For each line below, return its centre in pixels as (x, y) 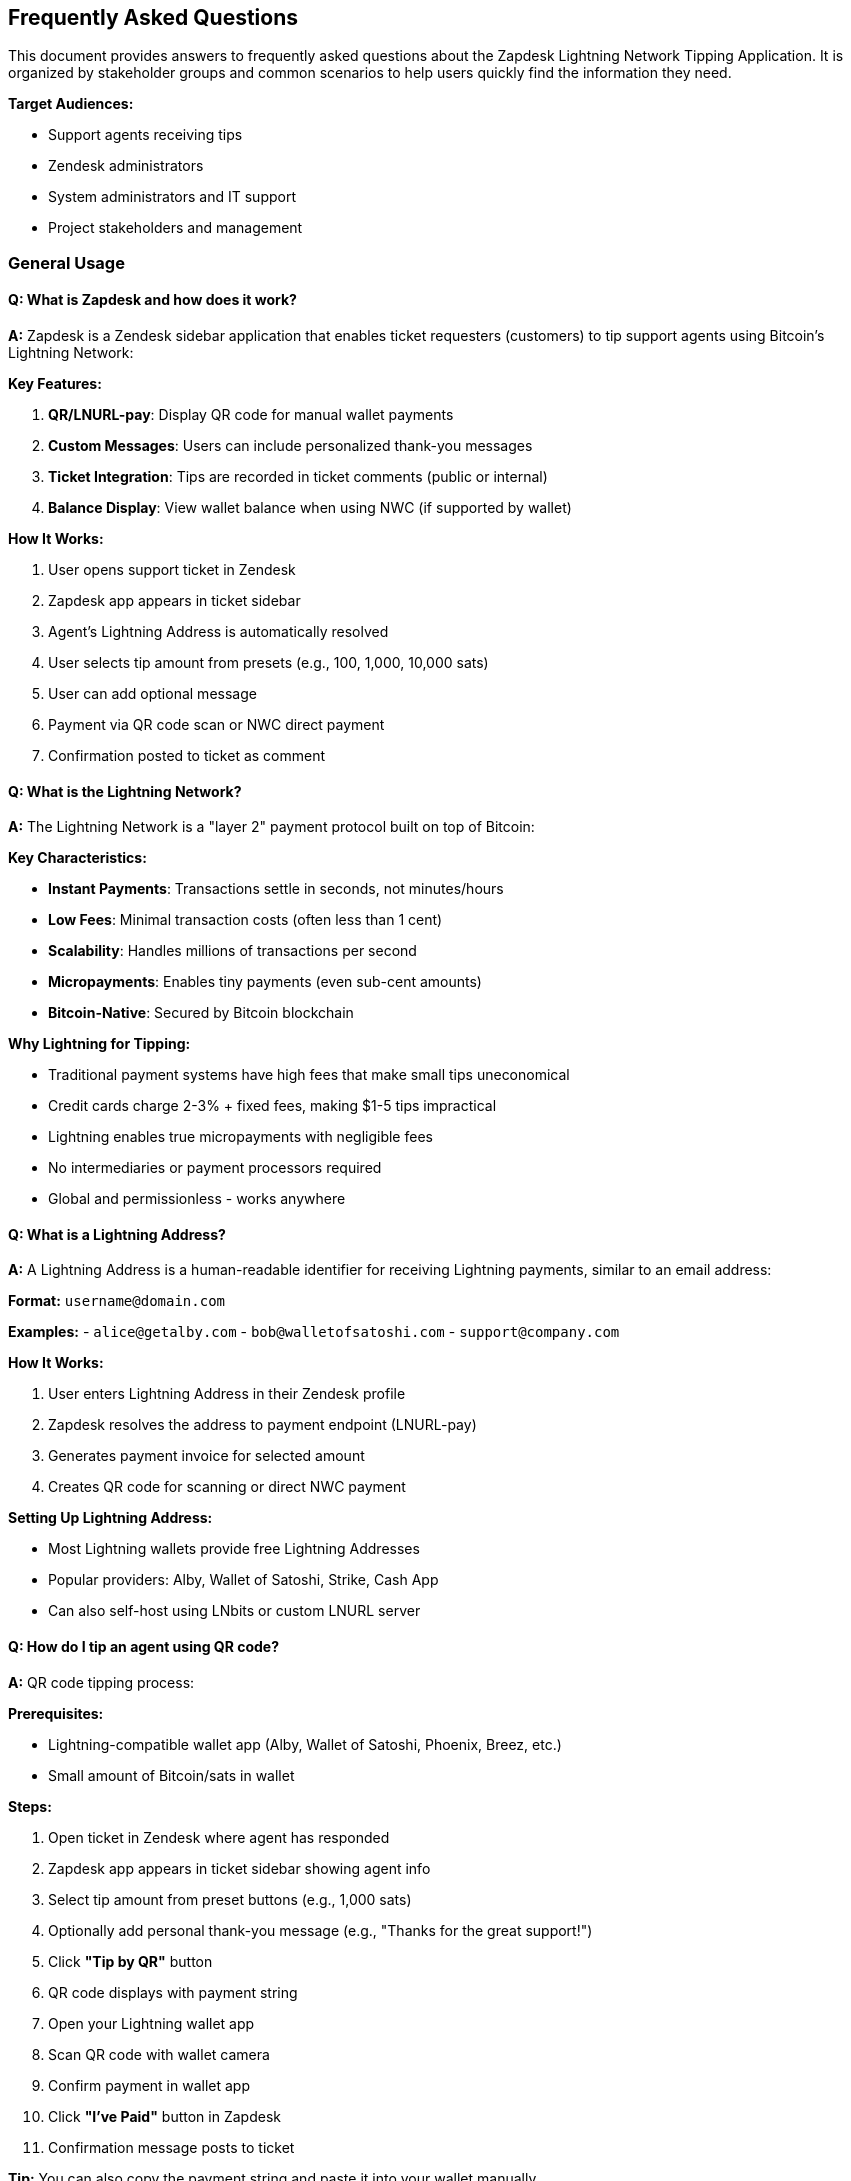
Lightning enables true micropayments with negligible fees (240, 1137)
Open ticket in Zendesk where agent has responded (219, 1837)
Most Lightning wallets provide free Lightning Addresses (234, 1549)
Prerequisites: (56, 1713)
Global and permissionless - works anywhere (197, 1199)
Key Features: (55, 384)
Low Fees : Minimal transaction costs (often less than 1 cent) (245, 920)
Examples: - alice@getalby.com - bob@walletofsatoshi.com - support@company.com (314, 1332)
